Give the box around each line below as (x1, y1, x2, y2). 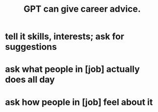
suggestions (5, 42, 57, 52)
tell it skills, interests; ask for (5, 31, 125, 42)
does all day (5, 74, 55, 85)
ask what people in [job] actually (5, 64, 140, 75)
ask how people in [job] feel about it (5, 96, 153, 108)
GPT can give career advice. (23, 3, 141, 15)
